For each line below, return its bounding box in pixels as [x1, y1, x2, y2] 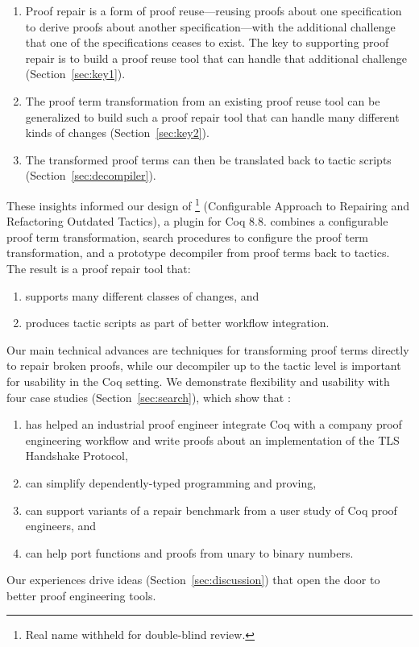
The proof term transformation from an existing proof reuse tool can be [25, 92, 380, 109]
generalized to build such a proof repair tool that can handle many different [25, 108, 400, 125]
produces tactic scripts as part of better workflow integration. [25, 314, 330, 331]
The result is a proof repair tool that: [6, 259, 191, 276]
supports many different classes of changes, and [25, 287, 259, 304]
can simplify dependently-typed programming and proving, [25, 474, 317, 491]
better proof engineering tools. [6, 587, 156, 603]
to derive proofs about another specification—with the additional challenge [25, 18, 396, 35]
